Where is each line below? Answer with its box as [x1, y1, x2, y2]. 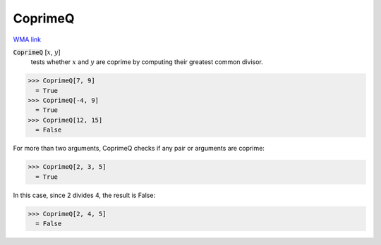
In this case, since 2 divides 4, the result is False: [13, 191, 155, 199]
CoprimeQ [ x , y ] [13, 48, 61, 56]
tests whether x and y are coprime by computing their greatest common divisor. [30, 58, 264, 66]
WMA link [13, 35, 42, 44]
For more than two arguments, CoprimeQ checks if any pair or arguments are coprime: [13, 144, 265, 153]
